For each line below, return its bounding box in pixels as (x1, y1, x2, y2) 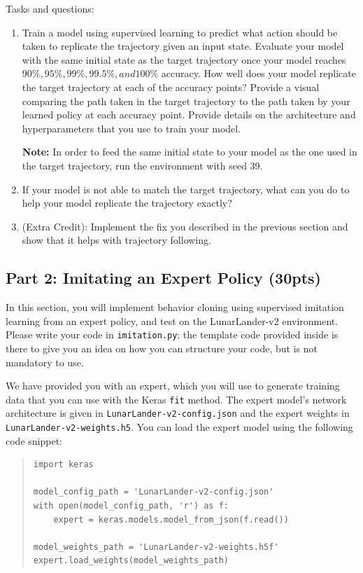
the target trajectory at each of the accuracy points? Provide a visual (22, 79, 320, 94)
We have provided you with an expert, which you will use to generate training (6, 378, 340, 393)
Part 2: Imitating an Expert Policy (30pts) (6, 267, 321, 289)
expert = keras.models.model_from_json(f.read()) (53, 514, 289, 525)
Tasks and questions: (6, 1, 94, 15)
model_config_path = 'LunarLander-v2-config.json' (33, 487, 274, 497)
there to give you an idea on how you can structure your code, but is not (6, 340, 318, 355)
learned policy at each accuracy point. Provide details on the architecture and (22, 107, 356, 122)
